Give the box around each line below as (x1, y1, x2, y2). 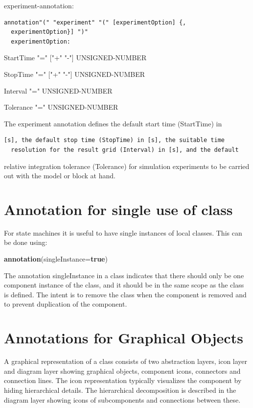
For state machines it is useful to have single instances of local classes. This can (4, 227, 242, 238)
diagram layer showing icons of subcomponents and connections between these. (4, 394, 241, 405)
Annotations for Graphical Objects (4, 328, 243, 348)
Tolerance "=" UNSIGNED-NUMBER (4, 102, 118, 112)
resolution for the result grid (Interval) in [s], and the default (11, 146, 239, 153)
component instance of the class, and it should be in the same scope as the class (4, 280, 244, 290)
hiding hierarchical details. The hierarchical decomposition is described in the (4, 384, 236, 395)
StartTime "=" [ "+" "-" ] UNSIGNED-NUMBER (4, 52, 147, 63)
